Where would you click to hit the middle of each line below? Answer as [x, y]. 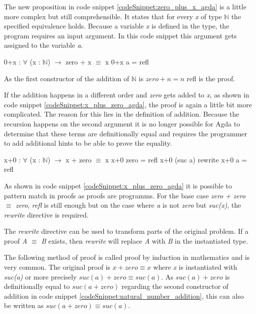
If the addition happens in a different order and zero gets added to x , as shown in [127, 95]
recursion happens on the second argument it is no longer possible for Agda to [122, 123]
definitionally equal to [37, 286]
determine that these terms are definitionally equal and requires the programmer [126, 133]
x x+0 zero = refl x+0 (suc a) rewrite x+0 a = [176, 159]
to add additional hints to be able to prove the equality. [88, 143]
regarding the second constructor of [175, 286]
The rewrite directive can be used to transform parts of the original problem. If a [126, 231]
